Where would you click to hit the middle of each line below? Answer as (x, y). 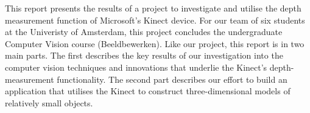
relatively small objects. (49, 102)
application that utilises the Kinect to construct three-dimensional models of (148, 91)
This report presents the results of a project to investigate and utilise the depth (153, 8)
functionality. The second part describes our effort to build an (172, 79)
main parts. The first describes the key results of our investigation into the (144, 55)
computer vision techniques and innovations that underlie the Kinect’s (136, 67)
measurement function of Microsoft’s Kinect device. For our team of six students (155, 20)
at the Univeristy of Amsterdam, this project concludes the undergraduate (144, 32)
